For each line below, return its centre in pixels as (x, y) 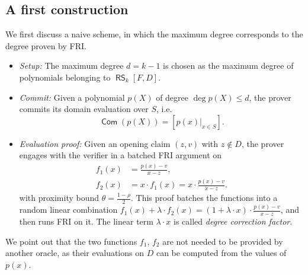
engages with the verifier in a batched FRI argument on (121, 155)
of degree (172, 97)
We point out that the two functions (71, 241)
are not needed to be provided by (223, 241)
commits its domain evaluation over (84, 109)
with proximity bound (59, 198)
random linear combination (68, 210)
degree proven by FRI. (46, 45)
